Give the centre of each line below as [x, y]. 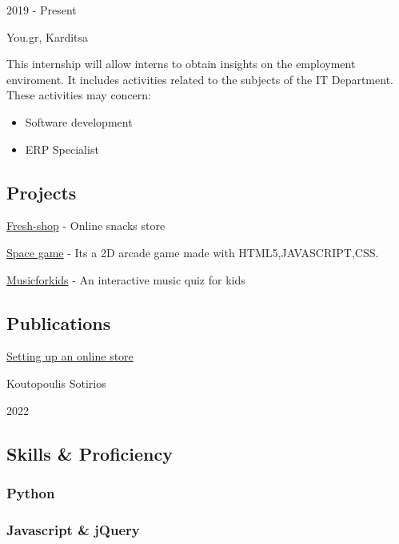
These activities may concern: [79, 95]
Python [31, 492]
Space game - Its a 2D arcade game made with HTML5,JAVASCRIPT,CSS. [193, 252]
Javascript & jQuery [73, 529]
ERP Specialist [62, 149]
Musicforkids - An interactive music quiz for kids [126, 279]
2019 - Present [42, 10]
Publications [59, 322]
